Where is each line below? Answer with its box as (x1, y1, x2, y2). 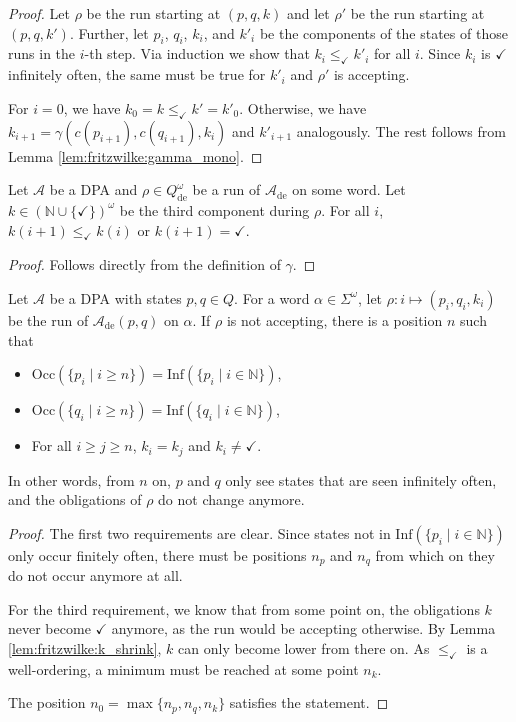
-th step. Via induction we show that (84, 43, 310, 64)
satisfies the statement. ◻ (229, 692, 389, 713)
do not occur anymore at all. (8, 565, 183, 586)
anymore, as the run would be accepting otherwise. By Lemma (111, 618, 496, 639)
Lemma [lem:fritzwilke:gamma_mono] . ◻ (8, 145, 263, 166)
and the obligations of (8, 489, 142, 510)
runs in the (8, 43, 76, 64)
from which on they (375, 544, 495, 565)
